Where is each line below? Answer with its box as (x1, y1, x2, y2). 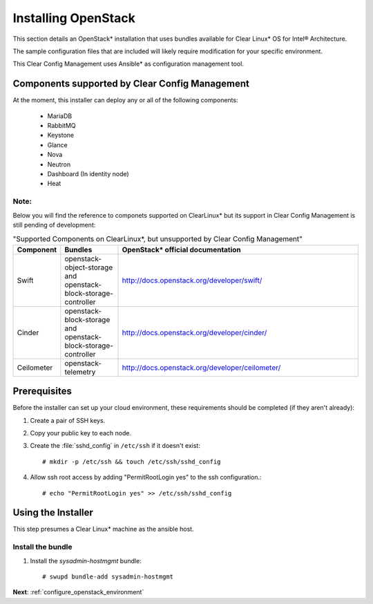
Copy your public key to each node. (30, 428, 131, 437)
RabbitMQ (47, 122, 76, 130)
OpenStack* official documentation (122, 245, 241, 254)
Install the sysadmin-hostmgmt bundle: (30, 556, 142, 565)
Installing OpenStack (12, 10, 136, 26)
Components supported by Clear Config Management (12, 78, 250, 90)
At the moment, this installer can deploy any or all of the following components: (12, 96, 238, 104)
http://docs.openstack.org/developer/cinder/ (122, 328, 267, 337)
